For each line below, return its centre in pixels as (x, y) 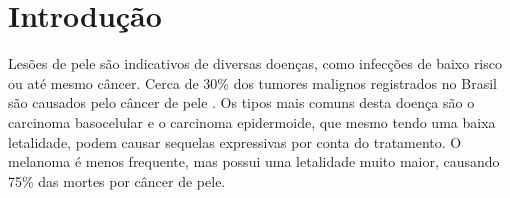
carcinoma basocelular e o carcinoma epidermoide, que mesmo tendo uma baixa (252, 121)
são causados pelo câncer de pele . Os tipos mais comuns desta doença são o (241, 102)
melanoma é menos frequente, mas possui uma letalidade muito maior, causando (254, 161)
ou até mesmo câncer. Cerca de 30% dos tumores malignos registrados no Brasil (252, 82)
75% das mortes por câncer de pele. (117, 180)
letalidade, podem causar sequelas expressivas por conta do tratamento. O (235, 141)
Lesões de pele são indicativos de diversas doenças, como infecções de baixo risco (255, 63)
